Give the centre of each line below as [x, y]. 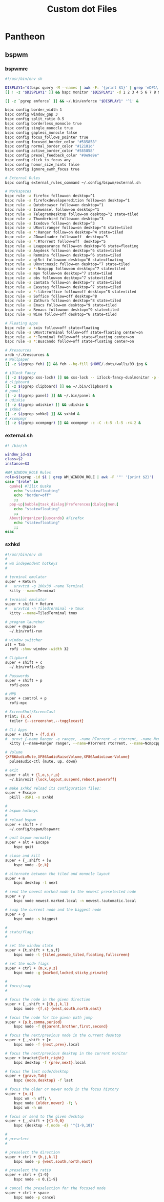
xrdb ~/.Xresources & [27, 355]
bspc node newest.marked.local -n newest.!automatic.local [75, 901]
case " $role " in [21, 481]
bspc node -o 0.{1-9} [36, 1179]
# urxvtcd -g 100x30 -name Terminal [44, 586]
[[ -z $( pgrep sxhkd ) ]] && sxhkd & [42, 414]
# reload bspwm [20, 820]
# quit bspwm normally [28, 838]
